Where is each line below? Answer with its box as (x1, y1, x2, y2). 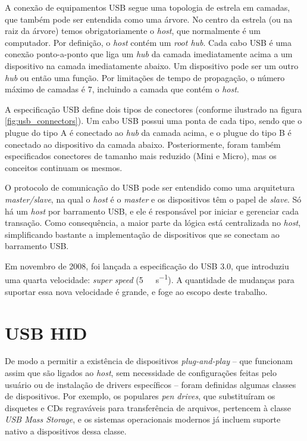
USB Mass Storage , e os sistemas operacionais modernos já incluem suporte (5, 413, 281, 426)
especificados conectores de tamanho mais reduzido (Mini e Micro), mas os (5, 150, 277, 162)
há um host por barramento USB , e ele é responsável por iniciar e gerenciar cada (5, 204, 299, 217)
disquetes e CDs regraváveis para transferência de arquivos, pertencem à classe (5, 401, 291, 414)
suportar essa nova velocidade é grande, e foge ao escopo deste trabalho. (5, 285, 268, 297)
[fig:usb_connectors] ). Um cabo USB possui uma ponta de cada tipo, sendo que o (5, 114, 302, 127)
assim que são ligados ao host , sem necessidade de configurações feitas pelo (5, 367, 277, 379)
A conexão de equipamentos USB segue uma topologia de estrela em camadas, (5, 1, 290, 13)
